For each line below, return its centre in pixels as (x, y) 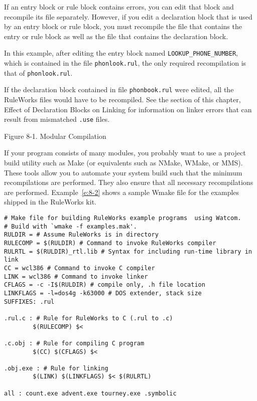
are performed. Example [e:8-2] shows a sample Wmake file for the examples (122, 192)
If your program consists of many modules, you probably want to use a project (125, 153)
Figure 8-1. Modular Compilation (55, 136)
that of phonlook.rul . (38, 72)
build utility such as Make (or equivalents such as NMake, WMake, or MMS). (123, 163)
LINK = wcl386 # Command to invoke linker (76, 276)
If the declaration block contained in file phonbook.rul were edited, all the (119, 89)
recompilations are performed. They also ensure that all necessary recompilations (129, 182)
